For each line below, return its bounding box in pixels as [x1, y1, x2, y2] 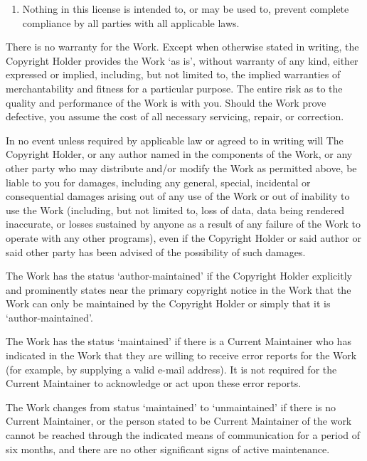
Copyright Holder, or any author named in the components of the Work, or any [6, 147, 353, 161]
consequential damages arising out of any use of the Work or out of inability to [6, 189, 350, 203]
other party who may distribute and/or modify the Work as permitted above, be [6, 160, 357, 175]
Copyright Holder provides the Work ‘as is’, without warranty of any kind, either [6, 53, 358, 68]
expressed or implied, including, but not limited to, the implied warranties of [6, 67, 341, 82]
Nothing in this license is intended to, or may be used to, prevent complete [22, 1, 349, 16]
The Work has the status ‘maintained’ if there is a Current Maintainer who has [6, 334, 351, 349]
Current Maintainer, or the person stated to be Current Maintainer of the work [6, 413, 352, 428]
